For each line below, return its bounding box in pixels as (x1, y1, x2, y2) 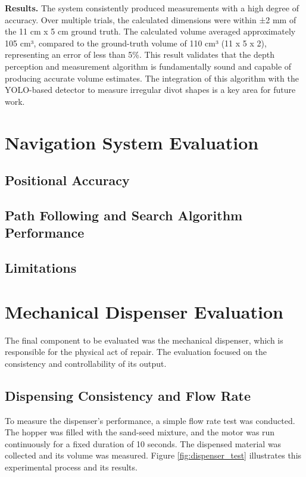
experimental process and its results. (5, 460, 138, 473)
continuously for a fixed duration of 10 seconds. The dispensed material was (5, 437, 282, 450)
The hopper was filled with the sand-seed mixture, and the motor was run (5, 426, 275, 438)
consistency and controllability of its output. (5, 357, 167, 369)
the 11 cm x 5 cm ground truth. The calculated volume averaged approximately (5, 25, 296, 38)
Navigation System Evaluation (5, 130, 259, 154)
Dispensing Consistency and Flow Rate (5, 386, 251, 404)
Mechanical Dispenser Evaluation (5, 299, 283, 323)
